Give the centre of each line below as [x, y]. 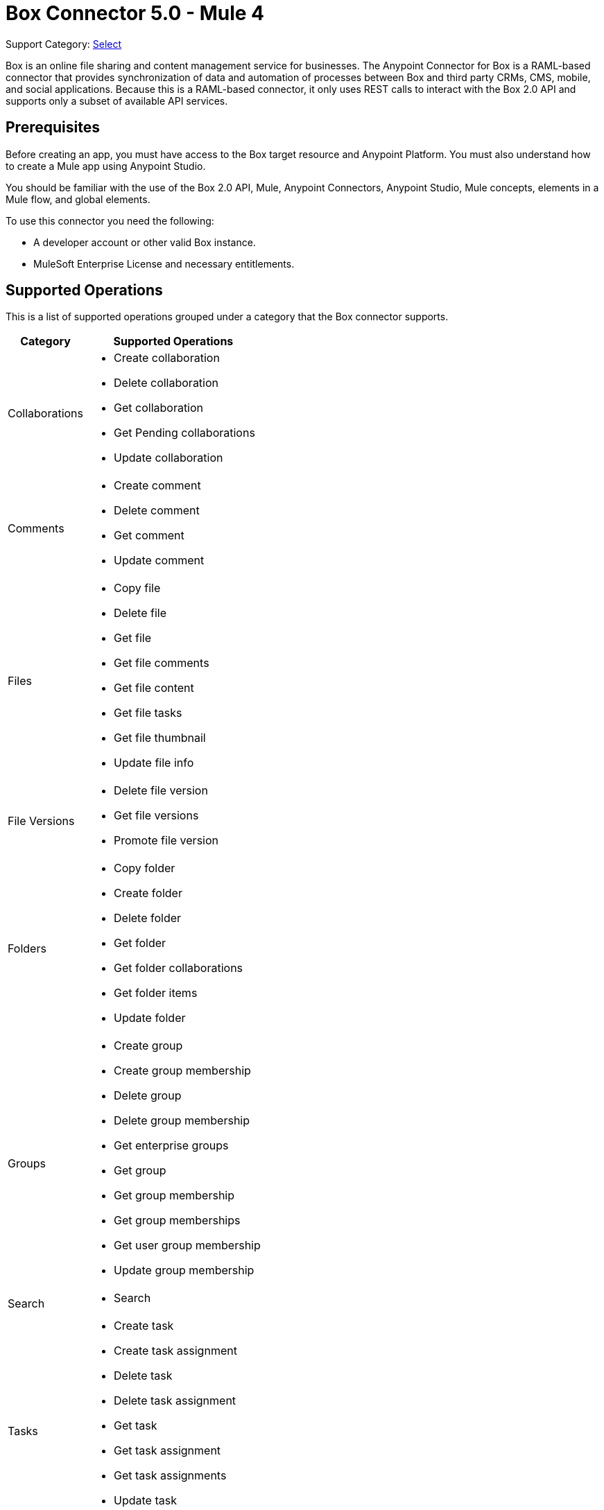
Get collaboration [159, 408]
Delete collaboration [166, 383]
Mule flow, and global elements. [78, 199]
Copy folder [145, 868]
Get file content [154, 688]
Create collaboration [167, 358]
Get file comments [162, 663]
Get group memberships [177, 1221]
